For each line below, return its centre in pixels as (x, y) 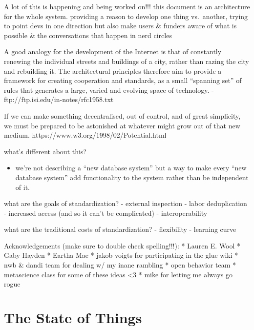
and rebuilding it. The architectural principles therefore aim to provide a (113, 71)
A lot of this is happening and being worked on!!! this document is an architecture (127, 6)
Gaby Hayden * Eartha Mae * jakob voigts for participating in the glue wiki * (121, 255)
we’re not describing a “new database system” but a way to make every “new (131, 168)
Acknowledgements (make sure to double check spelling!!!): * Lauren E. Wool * (122, 245)
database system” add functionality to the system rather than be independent (132, 177)
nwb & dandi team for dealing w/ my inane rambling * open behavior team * (120, 265)
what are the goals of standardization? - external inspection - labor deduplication (126, 203)
